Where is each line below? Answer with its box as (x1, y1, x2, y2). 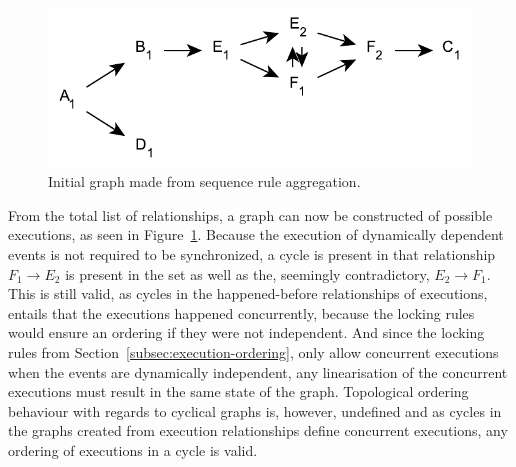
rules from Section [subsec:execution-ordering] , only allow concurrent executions (8, 341, 499, 362)
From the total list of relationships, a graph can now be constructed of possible (8, 204, 493, 225)
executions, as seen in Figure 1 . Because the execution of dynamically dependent (8, 224, 504, 245)
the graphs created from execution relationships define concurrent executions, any (8, 420, 508, 441)
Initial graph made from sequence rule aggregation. (48, 171, 361, 192)
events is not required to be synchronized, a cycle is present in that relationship (8, 243, 496, 264)
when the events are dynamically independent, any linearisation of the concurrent (8, 361, 508, 382)
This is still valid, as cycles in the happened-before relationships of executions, (8, 283, 488, 304)
